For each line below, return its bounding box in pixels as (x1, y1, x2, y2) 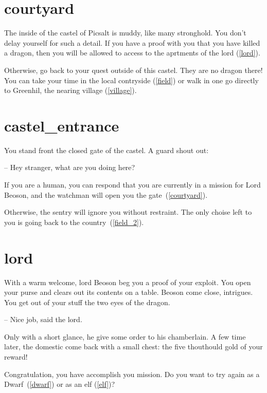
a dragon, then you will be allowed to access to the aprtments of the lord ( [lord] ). (4, 47, 260, 58)
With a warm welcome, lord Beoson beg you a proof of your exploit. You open (4, 276, 251, 287)
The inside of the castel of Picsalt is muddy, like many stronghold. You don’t (4, 27, 246, 38)
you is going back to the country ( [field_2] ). (4, 216, 144, 227)
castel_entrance (4, 115, 119, 136)
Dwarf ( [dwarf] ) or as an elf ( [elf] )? (4, 379, 115, 389)
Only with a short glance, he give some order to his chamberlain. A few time (4, 331, 246, 342)
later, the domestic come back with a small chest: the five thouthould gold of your (4, 341, 263, 352)
